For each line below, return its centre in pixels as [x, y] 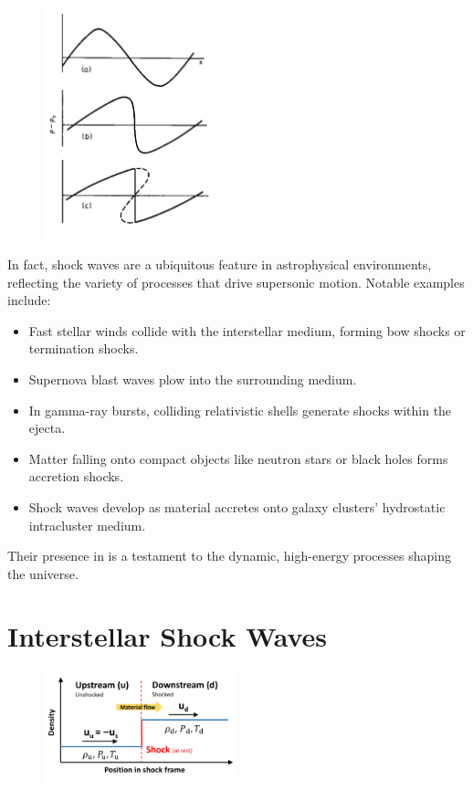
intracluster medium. [87, 525]
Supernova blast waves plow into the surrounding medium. [193, 379]
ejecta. [47, 428]
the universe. [43, 573]
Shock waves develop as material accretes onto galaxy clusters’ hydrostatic [237, 506]
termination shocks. [84, 348]
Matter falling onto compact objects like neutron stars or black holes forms [238, 458]
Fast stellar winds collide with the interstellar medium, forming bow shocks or [247, 330]
